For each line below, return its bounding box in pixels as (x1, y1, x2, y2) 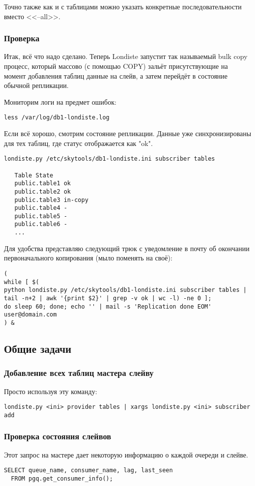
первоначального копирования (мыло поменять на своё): (4, 253, 172, 263)
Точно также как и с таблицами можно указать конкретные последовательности (4, 1, 242, 11)
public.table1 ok (14, 180, 71, 187)
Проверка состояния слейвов (4, 430, 112, 442)
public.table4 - (14, 204, 67, 212)
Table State (14, 172, 54, 179)
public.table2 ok (14, 188, 71, 195)
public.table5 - (14, 212, 67, 220)
